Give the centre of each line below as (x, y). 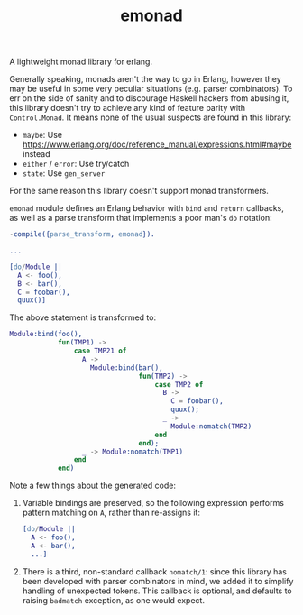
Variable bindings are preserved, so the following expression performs (153, 503)
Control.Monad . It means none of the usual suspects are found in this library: (151, 117)
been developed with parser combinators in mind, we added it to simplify (158, 581)
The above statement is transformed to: (83, 317)
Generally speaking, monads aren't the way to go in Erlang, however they (145, 79)
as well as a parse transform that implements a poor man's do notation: (141, 218)
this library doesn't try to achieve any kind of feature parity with (128, 108)
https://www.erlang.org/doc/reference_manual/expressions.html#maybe (157, 144)
